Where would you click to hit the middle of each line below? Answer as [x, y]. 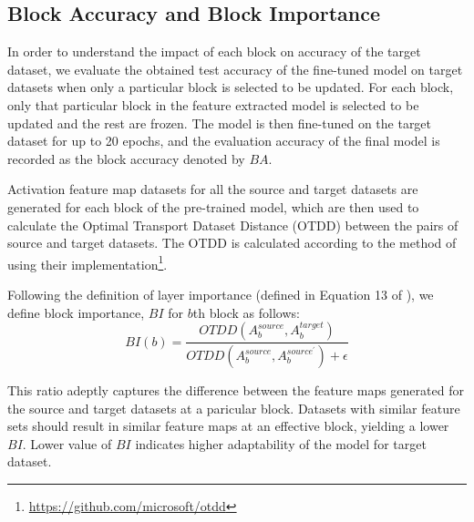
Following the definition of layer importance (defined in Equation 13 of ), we [221, 294]
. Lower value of [67, 443]
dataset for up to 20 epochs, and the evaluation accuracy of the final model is [224, 141]
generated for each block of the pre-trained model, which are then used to [213, 206]
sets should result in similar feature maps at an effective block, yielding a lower [228, 426]
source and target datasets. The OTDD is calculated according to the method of [232, 243]
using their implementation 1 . [88, 262]
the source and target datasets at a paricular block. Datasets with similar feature [234, 408]
